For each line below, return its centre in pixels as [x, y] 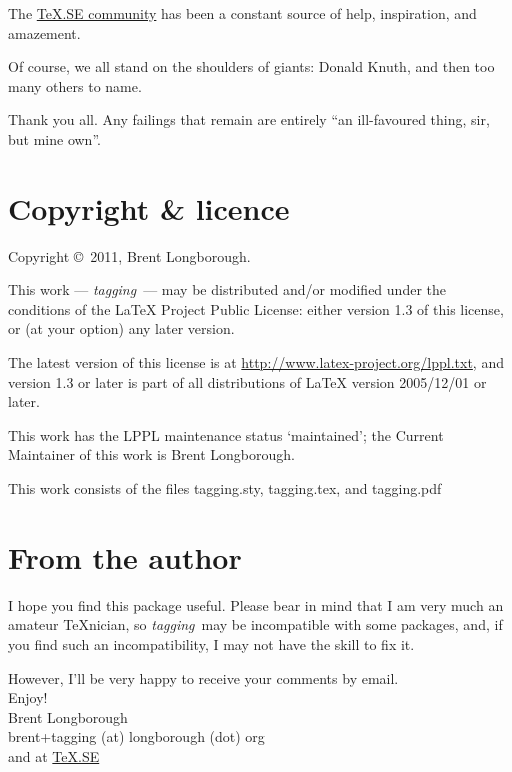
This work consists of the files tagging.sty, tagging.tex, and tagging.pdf [225, 488]
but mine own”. [54, 138]
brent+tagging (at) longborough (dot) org [136, 736]
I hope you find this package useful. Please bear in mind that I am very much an [256, 604]
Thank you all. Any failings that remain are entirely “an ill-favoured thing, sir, [249, 119]
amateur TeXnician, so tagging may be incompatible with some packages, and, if [255, 624]
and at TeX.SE [54, 755]
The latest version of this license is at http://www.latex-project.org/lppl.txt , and [256, 362]
